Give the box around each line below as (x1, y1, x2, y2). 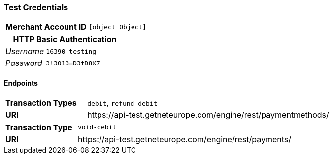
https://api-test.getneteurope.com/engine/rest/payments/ (77, 134, 291, 144)
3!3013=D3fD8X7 (46, 59, 100, 67)
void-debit (77, 124, 117, 131)
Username (5, 46, 44, 57)
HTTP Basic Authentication (13, 34, 117, 45)
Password (5, 58, 42, 68)
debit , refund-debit (87, 97, 158, 108)
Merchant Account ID (5, 22, 87, 32)
